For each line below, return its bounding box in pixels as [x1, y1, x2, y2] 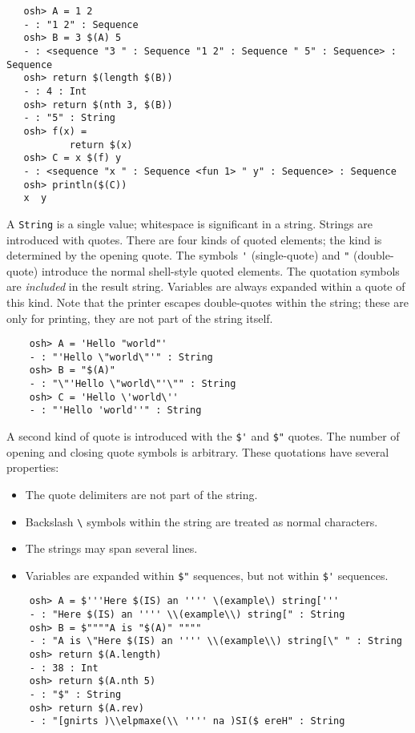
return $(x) [69, 139, 133, 151]
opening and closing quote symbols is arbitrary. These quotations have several [6, 443, 389, 460]
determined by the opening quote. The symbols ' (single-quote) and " [6, 247, 350, 264]
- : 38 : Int [29, 662, 99, 674]
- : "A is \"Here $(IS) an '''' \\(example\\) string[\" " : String [29, 635, 402, 647]
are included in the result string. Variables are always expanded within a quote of [6, 278, 405, 295]
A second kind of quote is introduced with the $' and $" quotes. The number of [6, 428, 400, 445]
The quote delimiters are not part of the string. [25, 485, 258, 502]
